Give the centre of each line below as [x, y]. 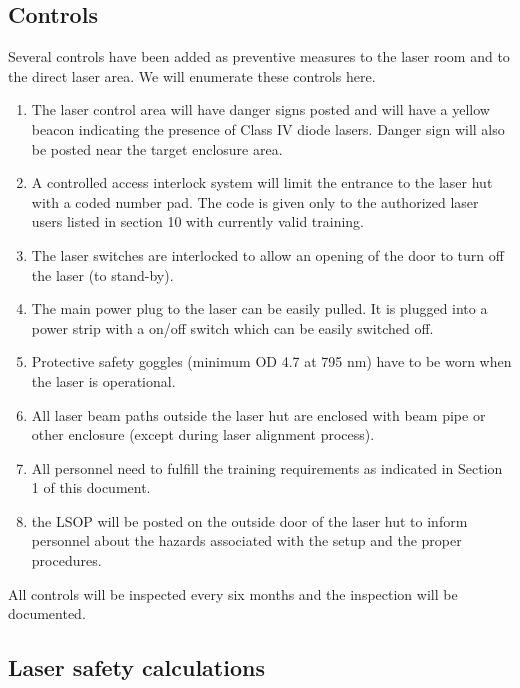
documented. [47, 613]
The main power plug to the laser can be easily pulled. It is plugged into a [259, 308]
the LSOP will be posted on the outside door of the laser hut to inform [249, 520]
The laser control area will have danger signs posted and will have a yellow [260, 109]
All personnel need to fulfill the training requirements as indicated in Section [267, 467]
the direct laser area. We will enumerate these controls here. [192, 75]
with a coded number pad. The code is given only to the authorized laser [255, 201]
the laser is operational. [103, 380]
